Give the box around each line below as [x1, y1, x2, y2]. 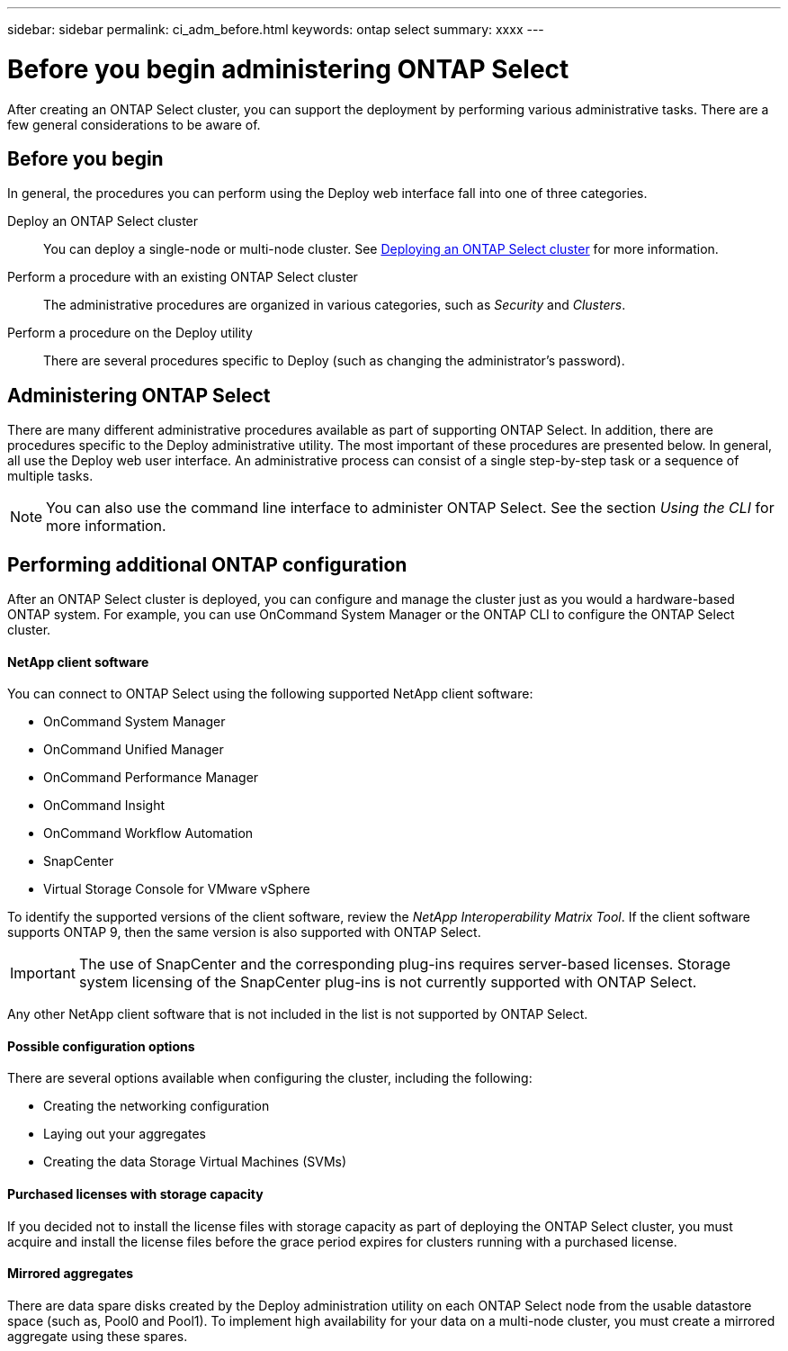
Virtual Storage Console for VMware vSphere [43, 881, 310, 897]
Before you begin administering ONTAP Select [7, 53, 569, 85]
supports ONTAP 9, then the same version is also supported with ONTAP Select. [7, 924, 481, 941]
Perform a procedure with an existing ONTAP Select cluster [7, 269, 358, 285]
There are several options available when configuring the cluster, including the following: [7, 1070, 533, 1086]
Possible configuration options [7, 1038, 195, 1054]
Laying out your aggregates [43, 1126, 206, 1142]
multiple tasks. [7, 468, 94, 484]
